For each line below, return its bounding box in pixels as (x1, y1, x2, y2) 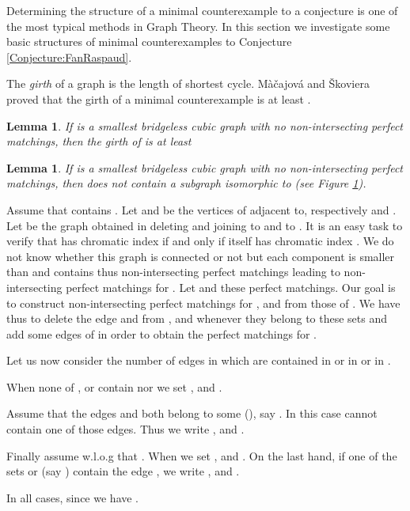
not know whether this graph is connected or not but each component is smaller (6, 248, 395, 264)
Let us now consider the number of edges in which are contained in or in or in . (6, 352, 391, 369)
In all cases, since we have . (6, 489, 139, 505)
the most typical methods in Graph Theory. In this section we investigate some (6, 17, 390, 34)
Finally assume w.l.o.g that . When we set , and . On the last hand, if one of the (6, 447, 397, 464)
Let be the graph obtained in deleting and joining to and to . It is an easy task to (6, 217, 403, 233)
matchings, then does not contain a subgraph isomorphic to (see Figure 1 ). (6, 175, 366, 191)
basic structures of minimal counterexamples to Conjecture (6, 33, 292, 50)
